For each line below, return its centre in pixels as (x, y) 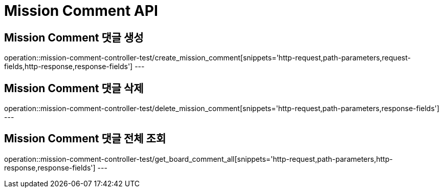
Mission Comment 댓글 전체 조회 (85, 139)
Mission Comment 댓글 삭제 (74, 88)
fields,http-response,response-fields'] (69, 67)
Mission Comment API (81, 11)
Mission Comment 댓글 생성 (74, 37)
